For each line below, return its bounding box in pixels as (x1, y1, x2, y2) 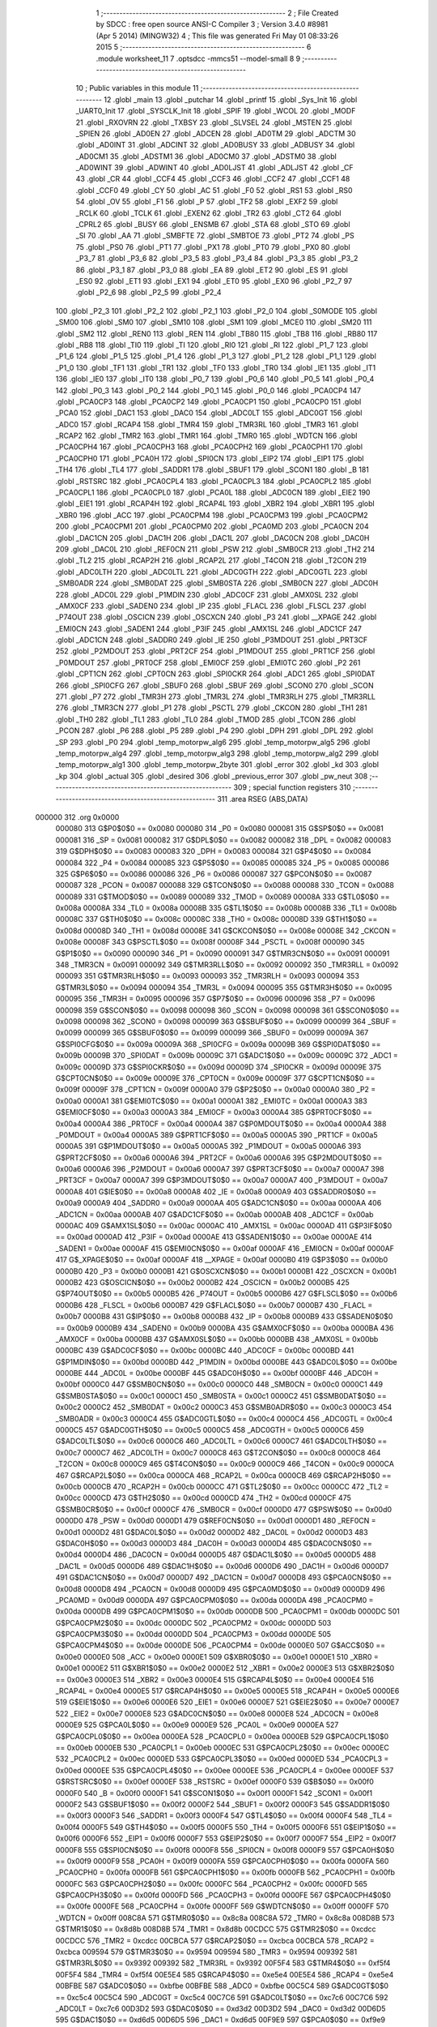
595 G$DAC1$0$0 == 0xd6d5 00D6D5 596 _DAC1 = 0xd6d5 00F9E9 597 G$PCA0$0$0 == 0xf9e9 (55, 2015, 386, 2025)
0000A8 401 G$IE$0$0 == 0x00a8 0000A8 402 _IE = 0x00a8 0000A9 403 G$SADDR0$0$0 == (55, 1186, 377, 1196)
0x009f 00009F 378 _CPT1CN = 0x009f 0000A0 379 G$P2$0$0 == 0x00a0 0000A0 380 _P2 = (55, 1085, 376, 1095)
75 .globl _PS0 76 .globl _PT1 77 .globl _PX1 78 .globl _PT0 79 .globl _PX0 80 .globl (75, 242, 351, 251)
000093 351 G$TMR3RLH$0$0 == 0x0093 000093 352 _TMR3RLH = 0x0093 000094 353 (55, 971, 360, 981)
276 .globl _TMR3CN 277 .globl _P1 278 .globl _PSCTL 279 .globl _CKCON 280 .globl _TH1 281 (55, 703, 367, 713)
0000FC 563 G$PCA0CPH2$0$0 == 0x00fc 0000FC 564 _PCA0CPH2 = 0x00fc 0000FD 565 (55, 1879, 368, 1888)
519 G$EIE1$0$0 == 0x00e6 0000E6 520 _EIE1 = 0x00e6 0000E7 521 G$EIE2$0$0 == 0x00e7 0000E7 (55, 1697, 400, 1707)
